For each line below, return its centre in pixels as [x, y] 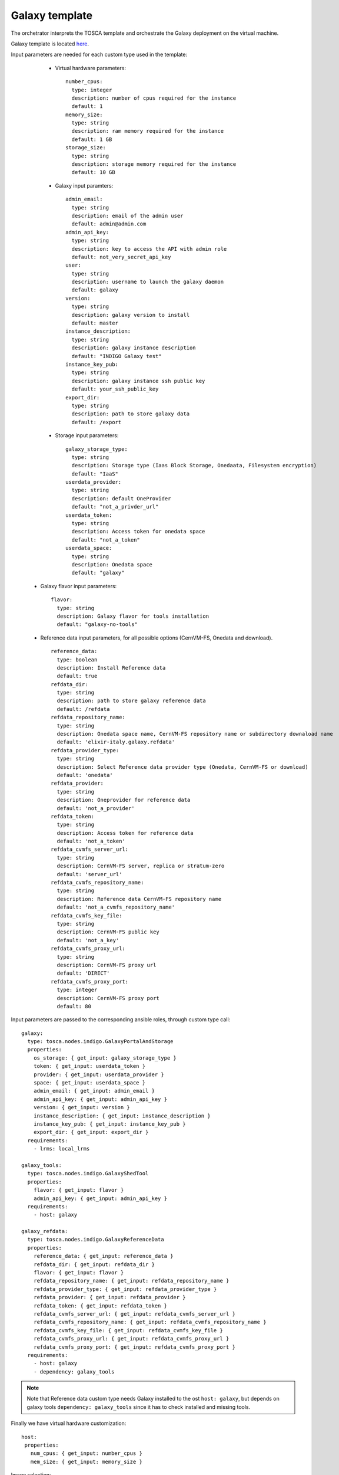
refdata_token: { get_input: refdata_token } [100, 1306]
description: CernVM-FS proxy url [107, 965]
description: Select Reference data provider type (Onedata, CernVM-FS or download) [182, 767]
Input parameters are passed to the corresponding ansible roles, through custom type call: [121, 1020]
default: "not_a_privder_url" [115, 507]
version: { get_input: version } [82, 1107]
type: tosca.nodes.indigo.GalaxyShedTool [88, 1174]
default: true [77, 676]
